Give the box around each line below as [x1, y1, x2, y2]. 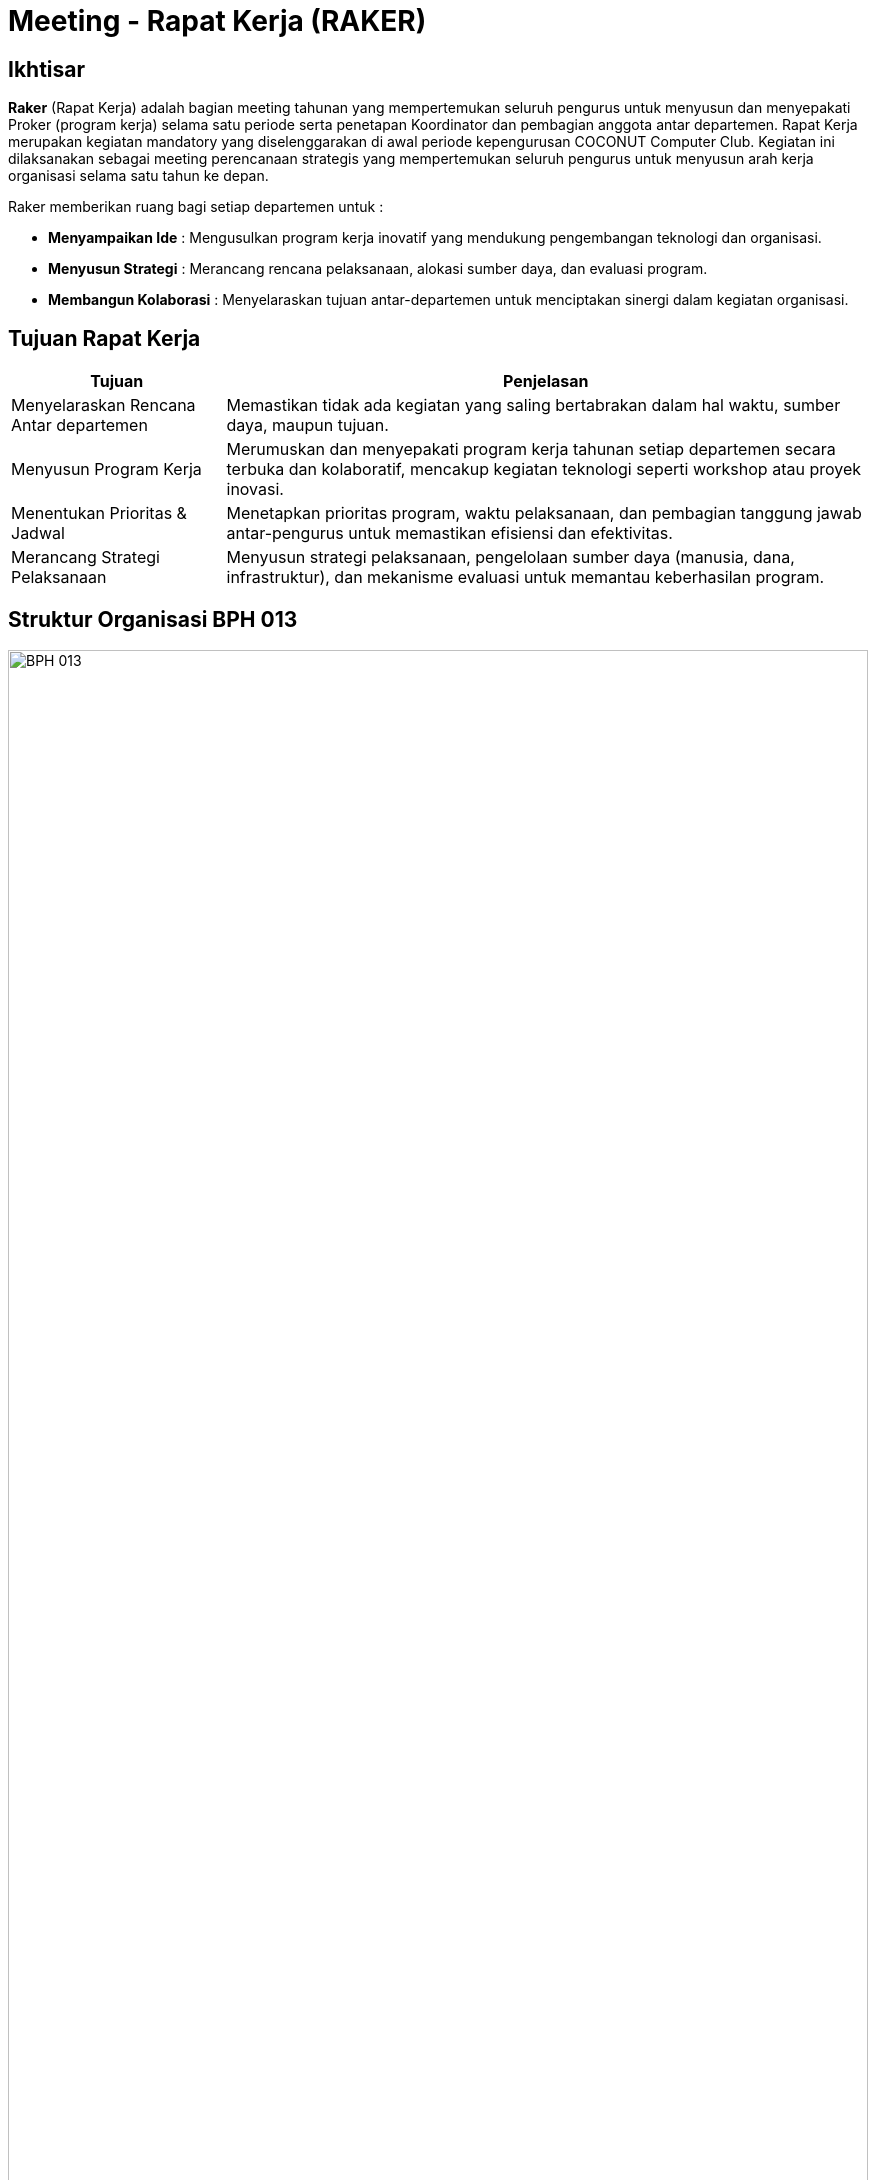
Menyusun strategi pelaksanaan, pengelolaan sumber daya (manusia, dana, [226, 547, 795, 568]
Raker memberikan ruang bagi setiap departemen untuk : [8, 198, 384, 216]
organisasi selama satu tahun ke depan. [8, 167, 269, 185]
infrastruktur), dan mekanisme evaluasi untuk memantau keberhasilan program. [226, 567, 825, 588]
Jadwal [11, 523, 65, 544]
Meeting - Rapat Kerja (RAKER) [8, 4, 427, 38]
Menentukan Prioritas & [11, 503, 187, 524]
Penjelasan [503, 371, 589, 392]
